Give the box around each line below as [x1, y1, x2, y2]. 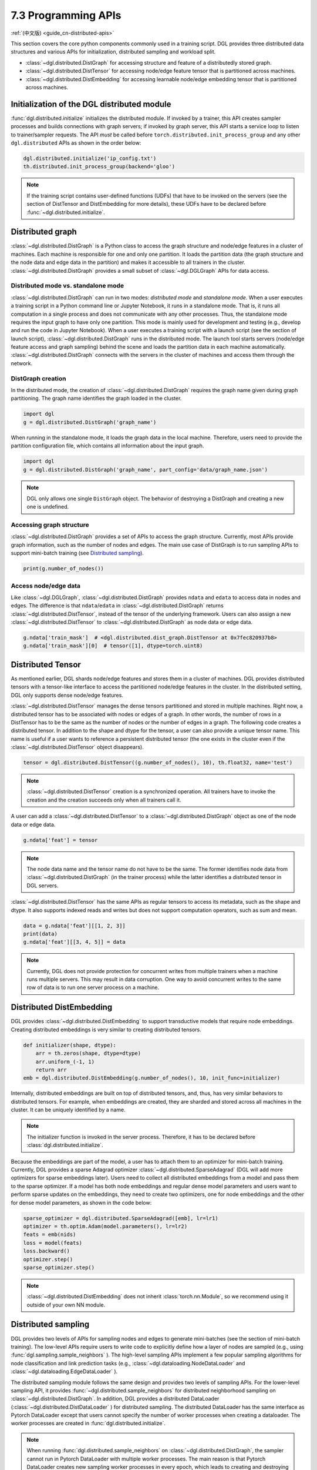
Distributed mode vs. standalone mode [11, 282, 124, 290]
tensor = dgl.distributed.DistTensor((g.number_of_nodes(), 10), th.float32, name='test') [23, 759, 293, 766]
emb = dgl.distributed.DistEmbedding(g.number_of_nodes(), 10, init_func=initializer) [23, 1075, 281, 1081]
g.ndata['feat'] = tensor [23, 837, 98, 843]
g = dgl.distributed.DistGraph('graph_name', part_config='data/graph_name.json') [23, 466, 268, 473]
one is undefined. [26, 503, 69, 510]
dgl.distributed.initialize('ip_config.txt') [23, 155, 157, 162]
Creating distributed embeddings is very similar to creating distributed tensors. [11, 1026, 202, 1033]
